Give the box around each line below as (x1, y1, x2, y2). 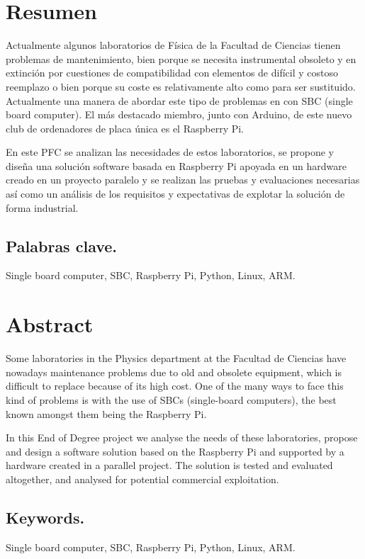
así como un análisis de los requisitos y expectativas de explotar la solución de (6, 186, 345, 201)
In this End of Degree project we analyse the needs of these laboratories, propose (6, 430, 358, 445)
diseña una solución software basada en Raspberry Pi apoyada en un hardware (6, 158, 347, 173)
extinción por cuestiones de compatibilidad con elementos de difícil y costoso (6, 65, 339, 80)
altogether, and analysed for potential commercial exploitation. (6, 471, 279, 486)
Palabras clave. (6, 235, 118, 256)
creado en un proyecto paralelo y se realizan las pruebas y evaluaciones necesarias (6, 172, 360, 187)
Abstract (6, 310, 94, 339)
